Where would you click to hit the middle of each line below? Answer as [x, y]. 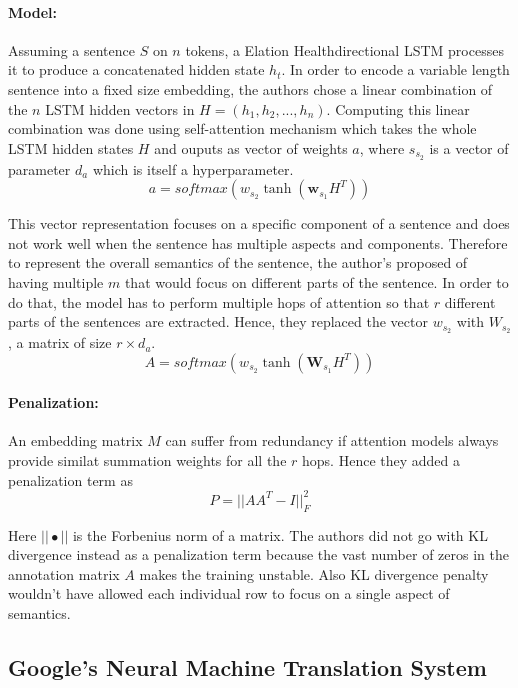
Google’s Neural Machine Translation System [247, 666]
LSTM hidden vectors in [120, 108]
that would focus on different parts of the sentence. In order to [316, 282]
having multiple [56, 282]
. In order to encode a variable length [395, 69]
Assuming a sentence [71, 49]
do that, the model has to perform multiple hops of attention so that [219, 301]
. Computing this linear [398, 108]
